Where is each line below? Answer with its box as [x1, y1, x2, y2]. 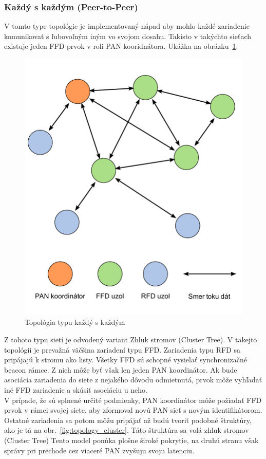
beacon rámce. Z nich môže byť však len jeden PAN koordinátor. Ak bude [4, 364, 237, 375]
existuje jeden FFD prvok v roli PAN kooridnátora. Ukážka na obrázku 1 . [4, 41, 238, 51]
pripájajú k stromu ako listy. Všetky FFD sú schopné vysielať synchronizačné [4, 354, 247, 365]
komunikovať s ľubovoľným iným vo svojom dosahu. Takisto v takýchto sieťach [4, 30, 252, 41]
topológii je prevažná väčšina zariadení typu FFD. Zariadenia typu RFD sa [4, 344, 240, 355]
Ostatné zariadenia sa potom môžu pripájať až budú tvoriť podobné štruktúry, [4, 414, 252, 425]
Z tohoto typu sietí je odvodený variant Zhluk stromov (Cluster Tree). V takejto [4, 334, 257, 344]
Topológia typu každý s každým [25, 317, 125, 327]
